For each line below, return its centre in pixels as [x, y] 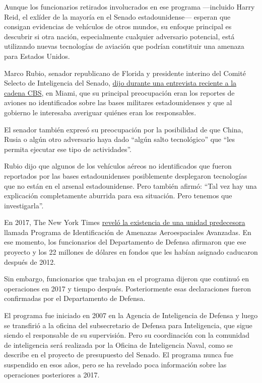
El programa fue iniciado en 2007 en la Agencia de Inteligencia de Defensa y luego [131, 315]
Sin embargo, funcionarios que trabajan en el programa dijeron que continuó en [127, 279]
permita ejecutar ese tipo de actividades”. [68, 149]
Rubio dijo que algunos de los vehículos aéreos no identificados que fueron [118, 166]
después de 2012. [30, 261]
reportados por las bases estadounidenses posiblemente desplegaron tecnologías [126, 175]
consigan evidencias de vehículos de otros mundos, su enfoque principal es [118, 26]
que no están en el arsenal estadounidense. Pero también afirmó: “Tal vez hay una [130, 185]
